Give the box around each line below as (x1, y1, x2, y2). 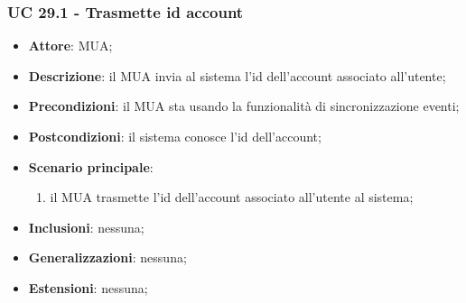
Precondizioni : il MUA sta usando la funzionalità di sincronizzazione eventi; (28, 96, 460, 115)
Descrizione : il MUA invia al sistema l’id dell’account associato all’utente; (28, 66, 446, 85)
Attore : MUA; (28, 36, 113, 55)
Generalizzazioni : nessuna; (28, 248, 187, 267)
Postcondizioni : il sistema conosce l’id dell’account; (28, 127, 322, 145)
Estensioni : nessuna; (28, 278, 148, 297)
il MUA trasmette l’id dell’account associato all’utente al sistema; (50, 188, 414, 207)
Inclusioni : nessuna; (28, 217, 144, 236)
